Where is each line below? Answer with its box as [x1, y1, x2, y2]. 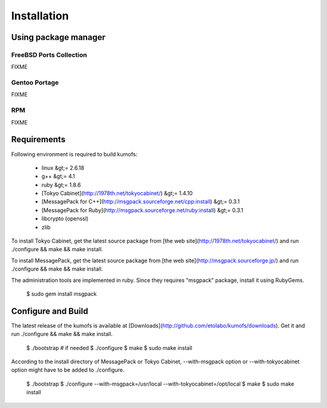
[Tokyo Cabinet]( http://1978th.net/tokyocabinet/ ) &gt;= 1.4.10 [41, 189, 193, 197]
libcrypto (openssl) [41, 215, 89, 222]
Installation [11, 9, 69, 22]
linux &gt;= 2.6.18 [41, 164, 85, 171]
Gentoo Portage [11, 79, 59, 87]
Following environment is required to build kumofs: [11, 150, 137, 157]
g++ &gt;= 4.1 [41, 173, 75, 180]
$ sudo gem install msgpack [26, 290, 97, 297]
